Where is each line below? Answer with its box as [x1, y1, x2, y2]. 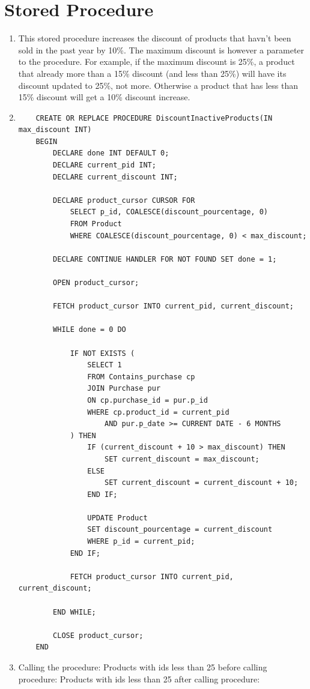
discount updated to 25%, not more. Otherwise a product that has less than [18, 79, 299, 91]
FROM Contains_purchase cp [87, 372, 195, 381]
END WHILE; [53, 607, 96, 616]
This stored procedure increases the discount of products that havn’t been [18, 32, 291, 44]
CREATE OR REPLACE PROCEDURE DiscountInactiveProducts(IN [35, 113, 273, 122]
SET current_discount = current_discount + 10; [104, 478, 299, 487]
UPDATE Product [87, 513, 148, 522]
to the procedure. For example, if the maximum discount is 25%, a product [18, 55, 295, 68]
